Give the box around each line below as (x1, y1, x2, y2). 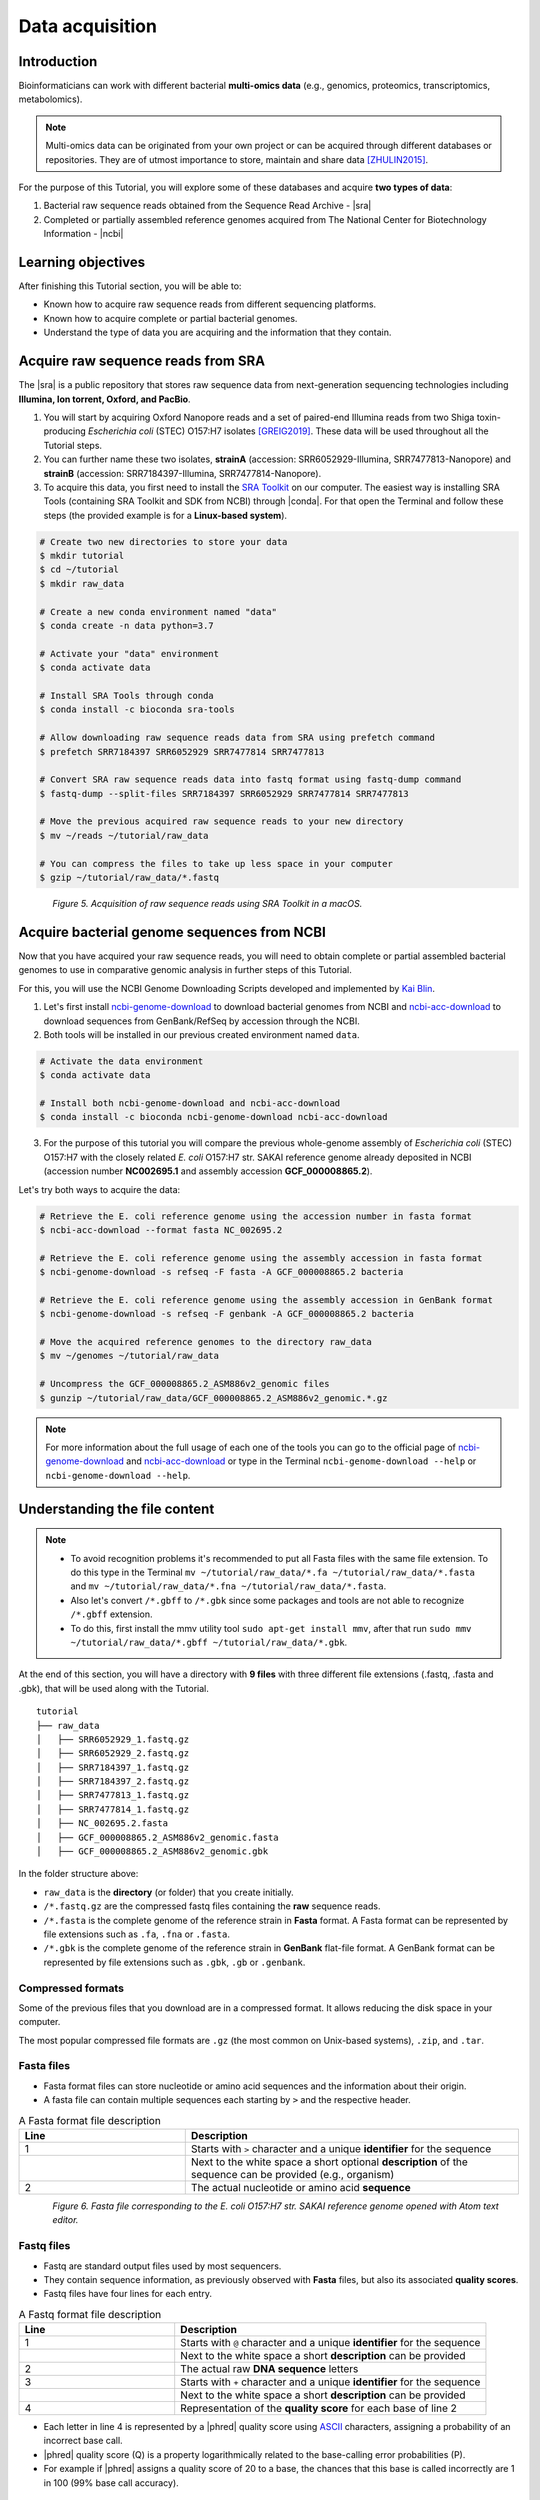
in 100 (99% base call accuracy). (43, 2476, 179, 2489)
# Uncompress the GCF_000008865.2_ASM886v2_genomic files (39, 1378, 330, 1390)
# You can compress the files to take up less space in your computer (39, 858, 394, 869)
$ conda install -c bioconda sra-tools (39, 704, 235, 715)
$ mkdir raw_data (39, 578, 125, 589)
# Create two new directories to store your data (39, 536, 288, 547)
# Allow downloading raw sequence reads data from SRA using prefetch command (39, 732, 435, 744)
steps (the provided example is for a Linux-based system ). (43, 509, 288, 521)
